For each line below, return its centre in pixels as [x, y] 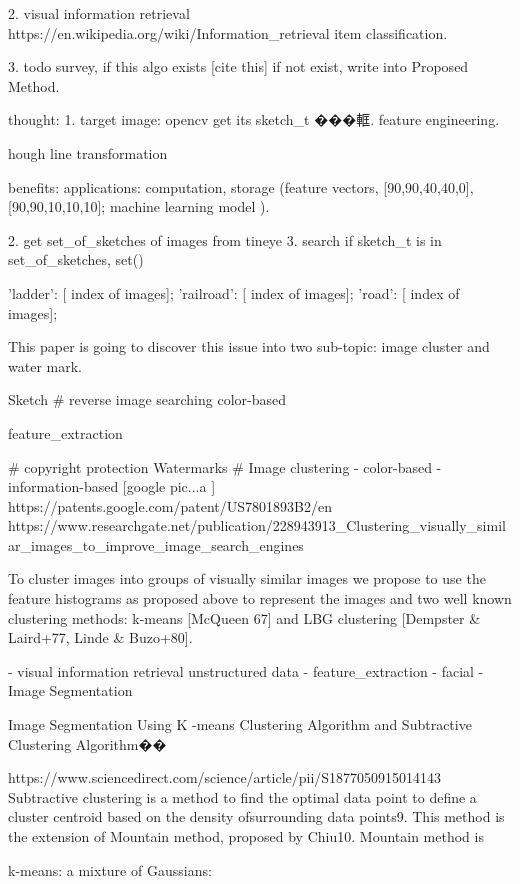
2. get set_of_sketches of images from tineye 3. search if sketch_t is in [225, 239]
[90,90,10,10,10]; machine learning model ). [139, 206]
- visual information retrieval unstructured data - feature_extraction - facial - [246, 670]
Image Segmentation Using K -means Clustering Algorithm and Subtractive [240, 724]
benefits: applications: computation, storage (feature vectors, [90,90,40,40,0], [241, 186]
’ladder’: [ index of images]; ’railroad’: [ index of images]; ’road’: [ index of [234, 292]
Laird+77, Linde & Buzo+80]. [100, 637]
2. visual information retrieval [99, 13]
